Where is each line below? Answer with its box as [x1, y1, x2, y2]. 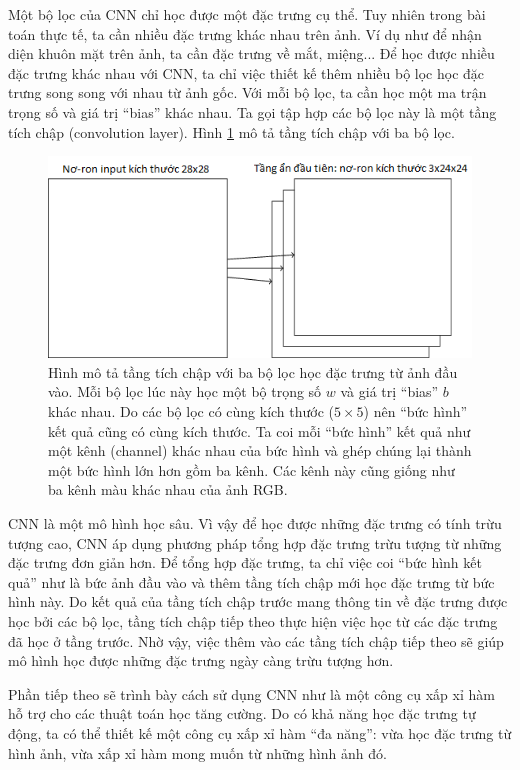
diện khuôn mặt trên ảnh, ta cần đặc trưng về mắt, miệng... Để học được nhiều [8, 43, 495, 64]
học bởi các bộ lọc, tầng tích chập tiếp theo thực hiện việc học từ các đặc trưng [8, 611, 498, 631]
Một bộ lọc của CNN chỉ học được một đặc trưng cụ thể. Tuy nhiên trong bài [8, 4, 486, 24]
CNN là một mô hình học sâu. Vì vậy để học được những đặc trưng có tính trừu [8, 513, 502, 534]
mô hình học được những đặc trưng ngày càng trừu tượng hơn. [8, 650, 394, 671]
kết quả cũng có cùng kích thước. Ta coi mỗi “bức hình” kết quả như [48, 420, 471, 441]
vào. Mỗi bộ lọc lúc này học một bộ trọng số [48, 381, 322, 402]
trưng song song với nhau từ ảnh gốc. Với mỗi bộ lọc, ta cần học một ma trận [8, 82, 487, 103]
